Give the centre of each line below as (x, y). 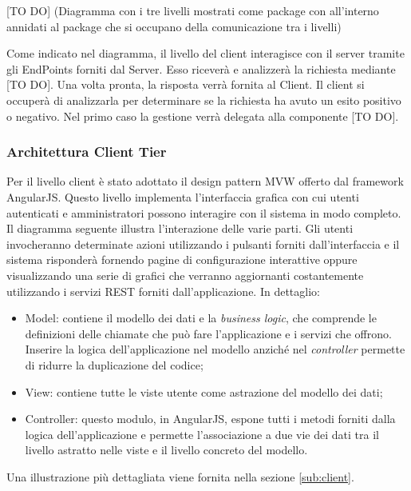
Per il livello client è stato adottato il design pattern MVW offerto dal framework (205, 181)
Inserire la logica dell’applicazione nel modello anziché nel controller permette (215, 349)
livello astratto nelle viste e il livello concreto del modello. (166, 450)
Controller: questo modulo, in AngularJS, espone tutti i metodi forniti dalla (210, 419)
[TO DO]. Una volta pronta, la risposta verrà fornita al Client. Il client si (186, 84)
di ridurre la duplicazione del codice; (114, 364)
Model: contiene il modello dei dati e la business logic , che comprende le (201, 318)
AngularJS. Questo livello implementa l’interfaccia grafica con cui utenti (183, 196)
